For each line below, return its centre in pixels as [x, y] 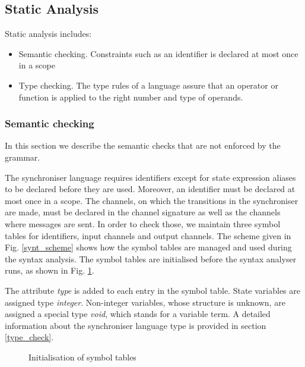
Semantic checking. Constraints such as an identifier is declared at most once [158, 53]
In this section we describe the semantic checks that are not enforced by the [143, 145]
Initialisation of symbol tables [82, 357]
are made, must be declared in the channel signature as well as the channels [143, 212]
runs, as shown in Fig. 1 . [50, 270]
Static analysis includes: [48, 34]
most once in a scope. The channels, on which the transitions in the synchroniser [152, 200]
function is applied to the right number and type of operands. [131, 97]
